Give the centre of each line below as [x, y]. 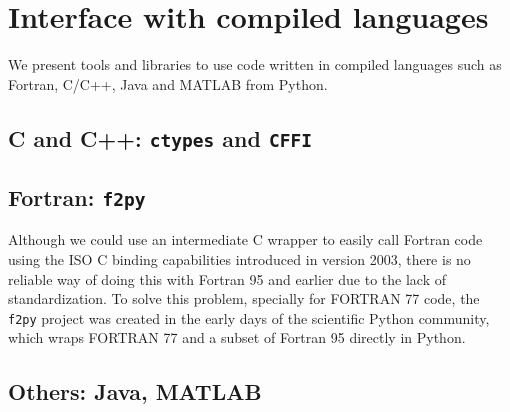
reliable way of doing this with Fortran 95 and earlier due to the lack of [227, 278]
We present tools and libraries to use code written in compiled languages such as [255, 64]
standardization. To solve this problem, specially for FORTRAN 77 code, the [244, 298]
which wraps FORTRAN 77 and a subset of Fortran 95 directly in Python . [237, 337]
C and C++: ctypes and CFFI [160, 137]
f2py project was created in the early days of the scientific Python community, [249, 317]
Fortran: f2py [77, 197]
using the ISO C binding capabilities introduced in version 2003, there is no [239, 259]
